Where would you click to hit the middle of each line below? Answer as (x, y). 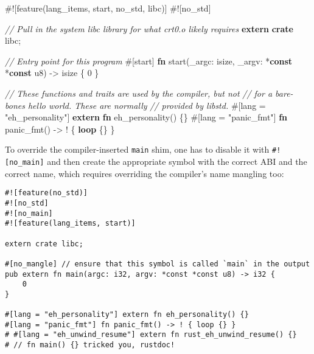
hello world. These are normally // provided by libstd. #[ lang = (147, 105)
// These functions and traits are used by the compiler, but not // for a (139, 93)
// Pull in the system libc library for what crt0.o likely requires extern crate (149, 28)
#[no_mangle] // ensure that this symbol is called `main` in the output (158, 264)
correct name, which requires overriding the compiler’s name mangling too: (145, 173)
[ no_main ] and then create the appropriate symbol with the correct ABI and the (156, 161)
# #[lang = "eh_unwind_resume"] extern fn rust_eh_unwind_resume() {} (151, 335)
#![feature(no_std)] (47, 193)
